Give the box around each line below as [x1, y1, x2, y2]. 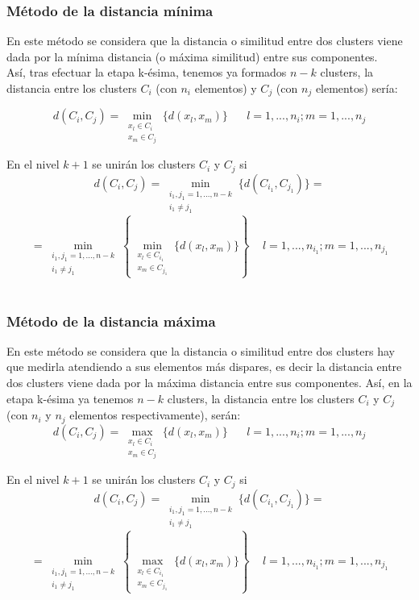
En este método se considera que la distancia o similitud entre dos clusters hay [6, 342, 395, 359]
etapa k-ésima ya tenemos [6, 390, 134, 406]
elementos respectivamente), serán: [69, 406, 241, 423]
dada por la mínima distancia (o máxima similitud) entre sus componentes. [6, 48, 378, 65]
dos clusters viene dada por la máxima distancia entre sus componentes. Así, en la [6, 374, 413, 390]
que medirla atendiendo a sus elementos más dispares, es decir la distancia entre [6, 358, 402, 375]
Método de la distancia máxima [6, 310, 216, 331]
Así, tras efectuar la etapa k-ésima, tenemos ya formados [6, 64, 287, 81]
